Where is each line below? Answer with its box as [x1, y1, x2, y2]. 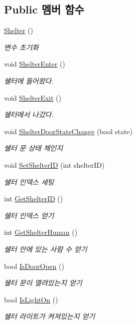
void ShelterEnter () [4, 59, 65, 69]
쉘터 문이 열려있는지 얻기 [4, 277, 82, 288]
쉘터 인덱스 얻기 [4, 210, 54, 220]
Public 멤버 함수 [4, 2, 84, 17]
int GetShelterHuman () [4, 227, 78, 237]
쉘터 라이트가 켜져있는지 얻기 [4, 311, 95, 321]
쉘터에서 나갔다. [4, 109, 54, 120]
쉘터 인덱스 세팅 [4, 176, 54, 187]
